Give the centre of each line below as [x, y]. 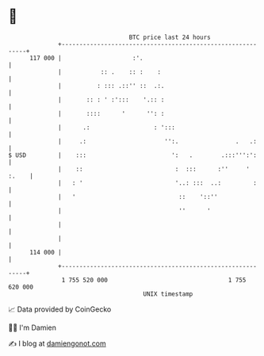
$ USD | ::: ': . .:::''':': [133, 155]
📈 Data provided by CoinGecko [60, 309]
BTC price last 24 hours [170, 37]
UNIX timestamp [168, 294]
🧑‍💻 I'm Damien [33, 327]
